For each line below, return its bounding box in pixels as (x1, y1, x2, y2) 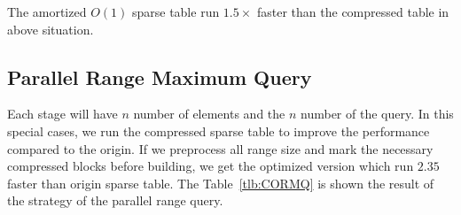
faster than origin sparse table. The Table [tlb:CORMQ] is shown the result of (7, 173, 434, 192)
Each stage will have (7, 104, 118, 123)
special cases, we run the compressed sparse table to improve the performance (7, 121, 430, 140)
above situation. (7, 19, 94, 38)
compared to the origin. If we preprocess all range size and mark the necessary (7, 139, 434, 157)
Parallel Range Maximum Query (7, 63, 312, 90)
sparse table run (131, 3, 220, 20)
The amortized (7, 3, 87, 20)
